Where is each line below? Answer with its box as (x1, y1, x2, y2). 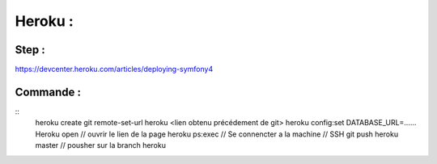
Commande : (15, 85, 81, 99)
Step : (15, 43, 45, 57)
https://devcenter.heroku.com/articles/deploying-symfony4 (15, 65, 214, 74)
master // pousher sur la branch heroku (35, 141, 166, 150)
